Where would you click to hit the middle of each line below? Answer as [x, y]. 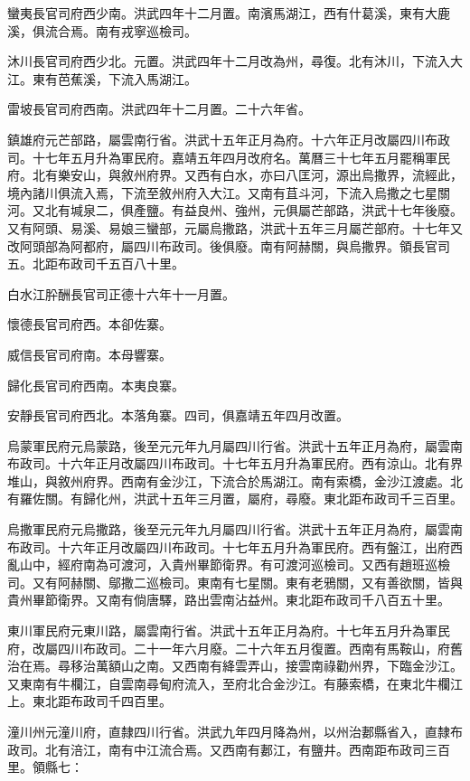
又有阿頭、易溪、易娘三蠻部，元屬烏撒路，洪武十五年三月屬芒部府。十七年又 [235, 227]
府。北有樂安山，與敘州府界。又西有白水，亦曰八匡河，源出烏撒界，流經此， [235, 175]
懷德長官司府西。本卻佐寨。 [89, 324]
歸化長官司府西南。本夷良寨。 [96, 385]
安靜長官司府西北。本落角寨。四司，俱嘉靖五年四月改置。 [178, 415]
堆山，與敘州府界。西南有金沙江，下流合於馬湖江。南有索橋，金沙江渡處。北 [235, 480]
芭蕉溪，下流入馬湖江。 [127, 78]
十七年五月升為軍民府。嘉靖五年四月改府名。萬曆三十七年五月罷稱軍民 [241, 157]
